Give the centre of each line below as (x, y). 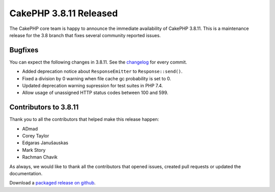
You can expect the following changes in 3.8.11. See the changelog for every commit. (98, 62)
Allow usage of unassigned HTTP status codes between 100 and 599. (95, 93)
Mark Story (34, 150)
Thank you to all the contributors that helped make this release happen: (84, 119)
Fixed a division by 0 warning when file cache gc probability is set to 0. (97, 78)
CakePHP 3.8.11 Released (64, 13)
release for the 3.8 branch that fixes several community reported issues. (85, 35)
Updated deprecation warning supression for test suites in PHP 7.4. (92, 86)
